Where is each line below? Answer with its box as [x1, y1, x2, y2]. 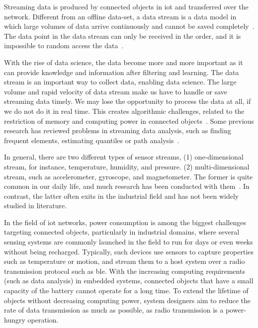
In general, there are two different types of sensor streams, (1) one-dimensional [4, 152, 244, 162]
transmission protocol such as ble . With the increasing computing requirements [4, 265, 245, 276]
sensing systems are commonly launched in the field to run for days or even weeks [4, 237, 253, 247]
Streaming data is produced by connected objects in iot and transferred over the [4, 1, 249, 11]
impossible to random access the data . [4, 40, 124, 51]
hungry [4, 314, 25, 325]
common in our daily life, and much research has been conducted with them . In [4, 181, 250, 191]
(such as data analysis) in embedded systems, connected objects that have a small [4, 275, 254, 286]
